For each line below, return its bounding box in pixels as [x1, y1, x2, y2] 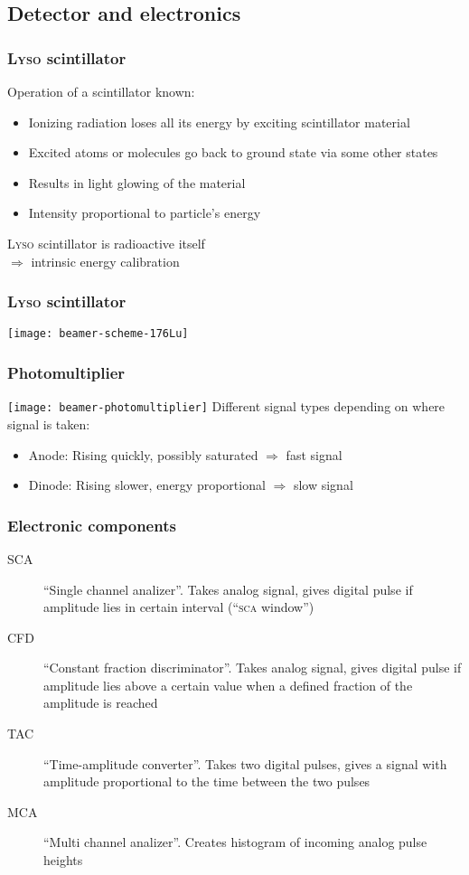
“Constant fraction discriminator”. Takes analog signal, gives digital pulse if [43, 658, 462, 677]
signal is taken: [7, 414, 90, 433]
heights [43, 851, 83, 870]
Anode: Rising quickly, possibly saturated [28, 445, 258, 464]
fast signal [286, 445, 342, 464]
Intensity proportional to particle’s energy [28, 203, 261, 222]
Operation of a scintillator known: [7, 82, 195, 100]
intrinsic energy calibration [31, 251, 180, 270]
